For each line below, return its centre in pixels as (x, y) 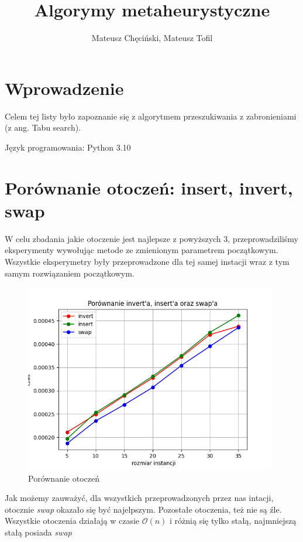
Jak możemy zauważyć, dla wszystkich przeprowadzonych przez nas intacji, (139, 498)
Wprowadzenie (64, 88)
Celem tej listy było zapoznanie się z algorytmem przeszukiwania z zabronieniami (151, 116)
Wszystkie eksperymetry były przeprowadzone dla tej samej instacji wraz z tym (147, 261)
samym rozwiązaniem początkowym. (70, 273)
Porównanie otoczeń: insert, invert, (149, 187)
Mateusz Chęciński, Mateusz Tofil (152, 38)
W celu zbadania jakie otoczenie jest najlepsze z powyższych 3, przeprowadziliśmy (151, 238)
